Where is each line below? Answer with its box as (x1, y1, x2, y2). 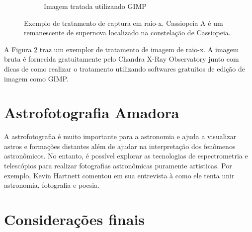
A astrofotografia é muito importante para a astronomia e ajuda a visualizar (4, 131, 237, 142)
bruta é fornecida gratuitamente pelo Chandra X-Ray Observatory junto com (4, 54, 239, 64)
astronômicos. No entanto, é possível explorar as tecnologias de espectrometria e (4, 151, 248, 161)
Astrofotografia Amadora (4, 102, 179, 123)
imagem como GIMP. (4, 73, 69, 83)
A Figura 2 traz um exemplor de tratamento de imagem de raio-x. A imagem (4, 44, 239, 54)
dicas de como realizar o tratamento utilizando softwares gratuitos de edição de (4, 63, 246, 74)
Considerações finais (4, 209, 145, 230)
